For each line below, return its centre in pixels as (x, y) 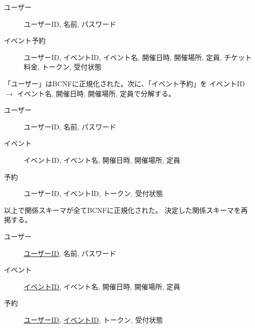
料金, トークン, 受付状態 (63, 67)
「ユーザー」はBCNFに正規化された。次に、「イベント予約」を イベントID (125, 83)
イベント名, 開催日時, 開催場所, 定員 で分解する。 (96, 93)
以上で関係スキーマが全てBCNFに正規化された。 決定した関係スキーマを (123, 210)
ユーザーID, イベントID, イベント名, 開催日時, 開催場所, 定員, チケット (138, 57)
